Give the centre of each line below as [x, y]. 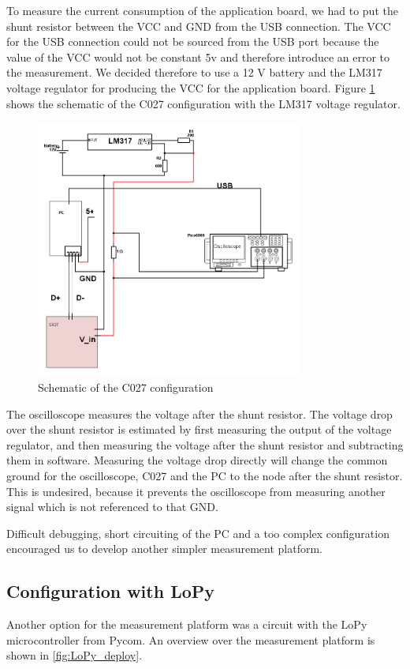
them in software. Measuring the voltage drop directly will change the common [197, 460]
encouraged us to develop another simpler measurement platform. [164, 549]
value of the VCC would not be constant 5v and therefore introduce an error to [198, 56]
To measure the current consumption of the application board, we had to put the [202, 10]
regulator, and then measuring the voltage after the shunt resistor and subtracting [205, 444]
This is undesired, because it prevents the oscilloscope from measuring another [196, 491]
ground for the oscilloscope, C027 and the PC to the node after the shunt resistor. [205, 475]
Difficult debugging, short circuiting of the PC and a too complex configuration [198, 533]
